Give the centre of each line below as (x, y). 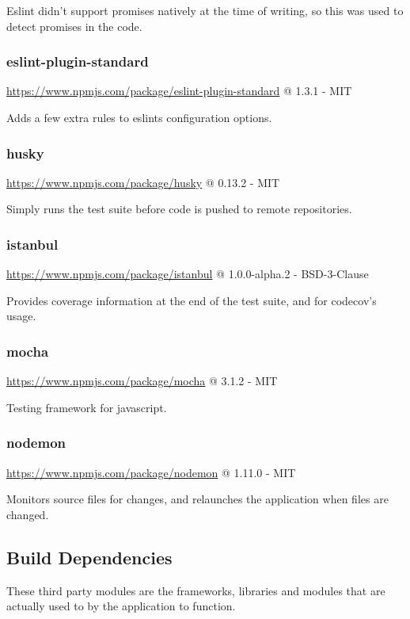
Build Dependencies (89, 557)
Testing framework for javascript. (87, 407)
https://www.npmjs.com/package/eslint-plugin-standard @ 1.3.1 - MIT (179, 91)
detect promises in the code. (74, 26)
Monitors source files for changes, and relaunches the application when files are (197, 499)
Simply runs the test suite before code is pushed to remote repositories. (179, 209)
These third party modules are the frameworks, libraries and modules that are (196, 590)
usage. (21, 316)
